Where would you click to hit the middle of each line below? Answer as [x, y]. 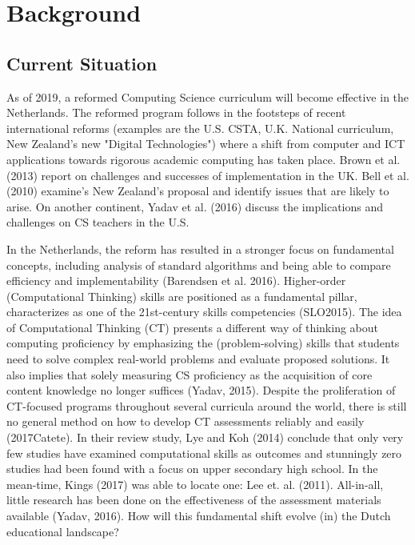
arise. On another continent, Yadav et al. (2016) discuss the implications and [195, 206]
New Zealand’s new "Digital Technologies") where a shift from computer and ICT [206, 144]
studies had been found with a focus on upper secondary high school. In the [192, 469]
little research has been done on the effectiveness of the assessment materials [194, 500]
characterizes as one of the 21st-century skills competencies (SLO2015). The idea [204, 312]
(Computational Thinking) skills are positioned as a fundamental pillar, [182, 296]
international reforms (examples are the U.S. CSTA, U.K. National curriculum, [200, 128]
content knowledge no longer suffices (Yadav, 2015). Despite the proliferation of [201, 390]
